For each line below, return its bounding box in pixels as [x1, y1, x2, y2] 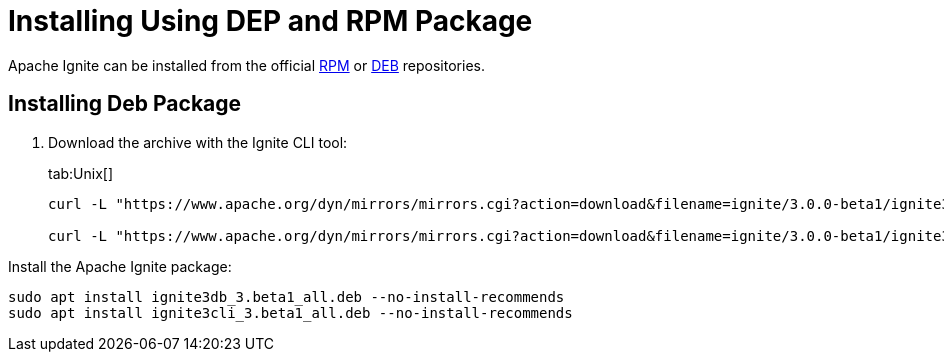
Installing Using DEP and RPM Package [8, 4, 533, 38]
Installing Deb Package [8, 91, 242, 117]
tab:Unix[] [48, 164, 114, 182]
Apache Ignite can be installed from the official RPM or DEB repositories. [8, 56, 485, 74]
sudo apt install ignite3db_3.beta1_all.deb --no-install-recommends [8, 288, 565, 305]
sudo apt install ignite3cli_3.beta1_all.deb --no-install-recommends [8, 304, 573, 321]
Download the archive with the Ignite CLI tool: [48, 133, 348, 151]
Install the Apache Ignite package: [8, 257, 232, 275]
